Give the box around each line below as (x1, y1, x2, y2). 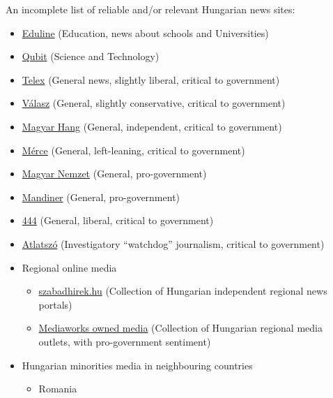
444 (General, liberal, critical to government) (22, 213, 214, 228)
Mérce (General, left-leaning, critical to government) (22, 142, 245, 157)
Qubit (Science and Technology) (22, 49, 160, 64)
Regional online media (22, 260, 117, 274)
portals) (38, 297, 72, 311)
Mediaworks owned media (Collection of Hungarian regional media (38, 320, 323, 335)
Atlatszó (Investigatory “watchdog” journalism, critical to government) (22, 236, 325, 251)
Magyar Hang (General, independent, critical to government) (22, 119, 282, 133)
